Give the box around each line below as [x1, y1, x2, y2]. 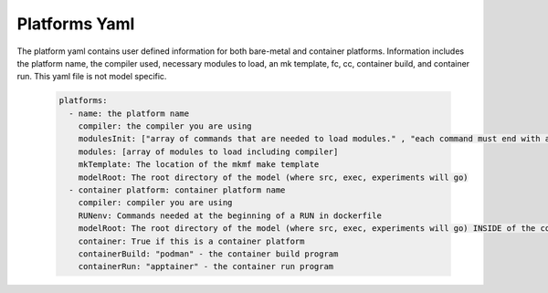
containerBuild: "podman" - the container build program [78, 249, 339, 259]
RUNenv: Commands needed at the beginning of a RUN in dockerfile [78, 210, 383, 221]
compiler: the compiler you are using [78, 121, 252, 131]
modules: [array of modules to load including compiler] [78, 146, 339, 157]
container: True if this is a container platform [78, 235, 305, 246]
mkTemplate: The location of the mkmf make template [78, 160, 320, 170]
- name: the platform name [68, 108, 190, 119]
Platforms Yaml [16, 14, 135, 34]
